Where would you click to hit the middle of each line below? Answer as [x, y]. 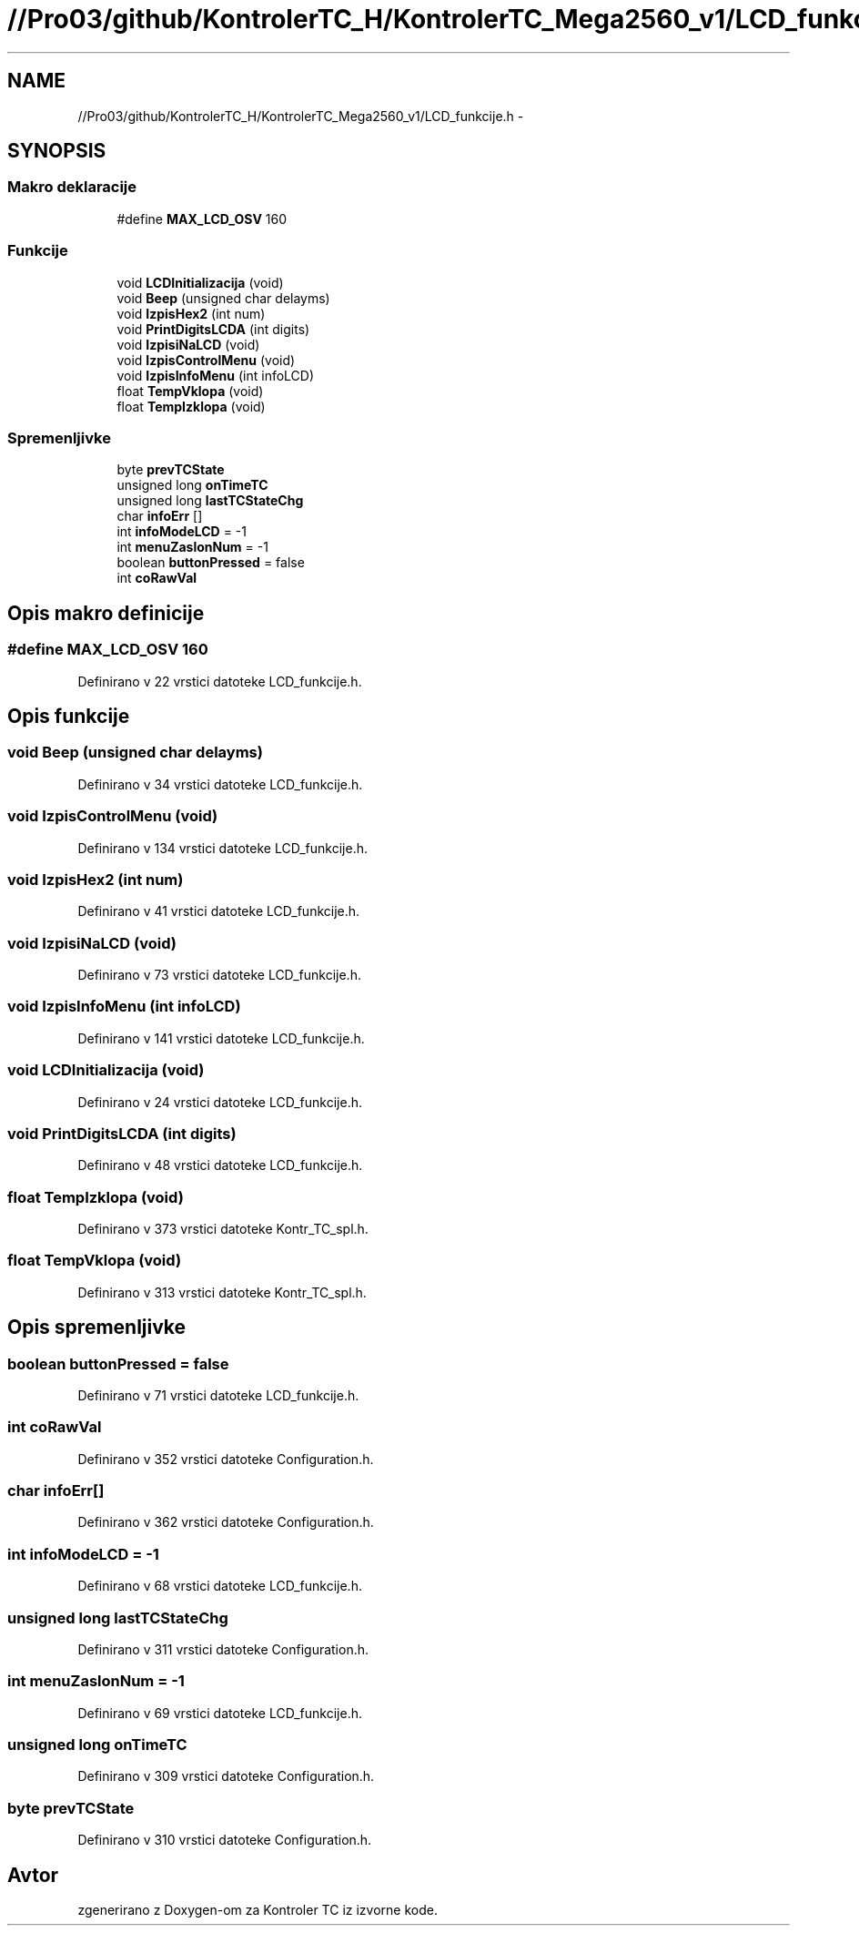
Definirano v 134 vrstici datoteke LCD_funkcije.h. [222, 848]
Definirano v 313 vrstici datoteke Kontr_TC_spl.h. [222, 1292]
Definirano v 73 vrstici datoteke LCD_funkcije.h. [219, 975]
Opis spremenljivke [97, 1328]
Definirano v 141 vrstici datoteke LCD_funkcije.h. [221, 1038]
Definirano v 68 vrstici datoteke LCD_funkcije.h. [220, 1586]
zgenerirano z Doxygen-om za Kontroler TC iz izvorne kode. [258, 1910]
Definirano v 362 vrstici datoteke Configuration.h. [226, 1522]
